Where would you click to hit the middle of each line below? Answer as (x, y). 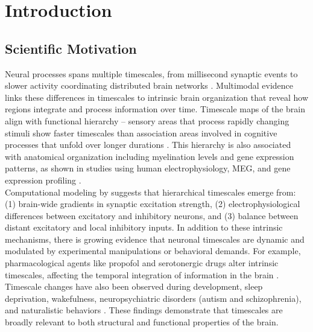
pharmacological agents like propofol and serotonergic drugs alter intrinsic (142, 263)
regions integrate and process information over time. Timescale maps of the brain (155, 109)
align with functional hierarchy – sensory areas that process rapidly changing (147, 120)
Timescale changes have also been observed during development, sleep (134, 286)
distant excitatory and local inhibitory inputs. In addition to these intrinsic (144, 227)
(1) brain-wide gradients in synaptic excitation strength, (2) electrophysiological (153, 204)
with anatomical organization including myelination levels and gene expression (150, 156)
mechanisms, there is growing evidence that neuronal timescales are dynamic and (155, 239)
